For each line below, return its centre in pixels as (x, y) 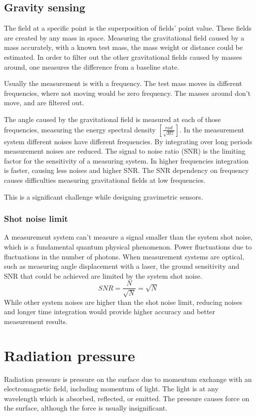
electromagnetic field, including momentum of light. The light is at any (111, 389)
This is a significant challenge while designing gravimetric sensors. (104, 196)
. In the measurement (212, 129)
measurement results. (36, 321)
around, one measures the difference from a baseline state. (92, 66)
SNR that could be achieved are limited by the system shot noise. (103, 275)
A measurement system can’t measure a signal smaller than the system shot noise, (128, 237)
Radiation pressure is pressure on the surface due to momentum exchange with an (128, 379)
